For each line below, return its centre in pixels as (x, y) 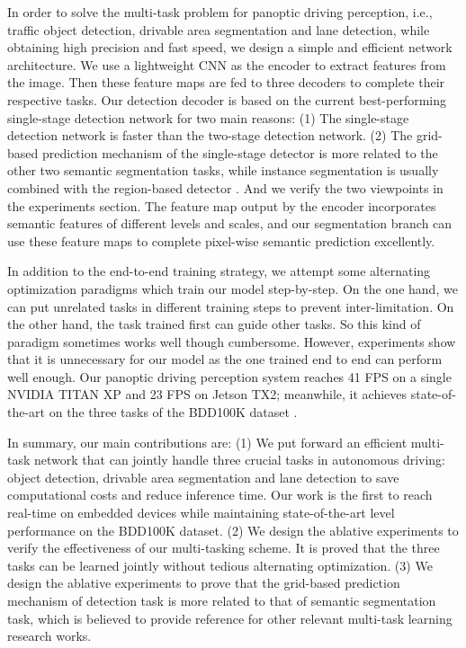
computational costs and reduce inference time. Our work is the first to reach (220, 495)
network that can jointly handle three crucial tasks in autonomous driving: (240, 460)
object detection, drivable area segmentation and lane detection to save (203, 477)
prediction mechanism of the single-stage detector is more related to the (240, 152)
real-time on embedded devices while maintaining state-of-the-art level (201, 513)
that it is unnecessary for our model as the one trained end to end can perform (225, 359)
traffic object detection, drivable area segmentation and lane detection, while (219, 29)
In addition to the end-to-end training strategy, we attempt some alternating (219, 271)
